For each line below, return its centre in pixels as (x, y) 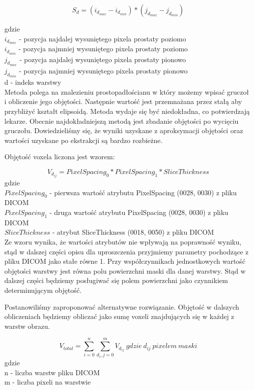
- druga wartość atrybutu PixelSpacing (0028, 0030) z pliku (139, 212)
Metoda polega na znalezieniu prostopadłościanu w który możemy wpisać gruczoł (127, 91)
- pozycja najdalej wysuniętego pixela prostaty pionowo (103, 59)
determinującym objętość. (43, 290)
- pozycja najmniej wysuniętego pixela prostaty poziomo (103, 49)
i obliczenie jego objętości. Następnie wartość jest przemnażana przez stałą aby (123, 101)
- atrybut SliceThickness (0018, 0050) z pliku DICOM (133, 232)
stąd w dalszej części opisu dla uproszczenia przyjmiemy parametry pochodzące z (127, 251)
